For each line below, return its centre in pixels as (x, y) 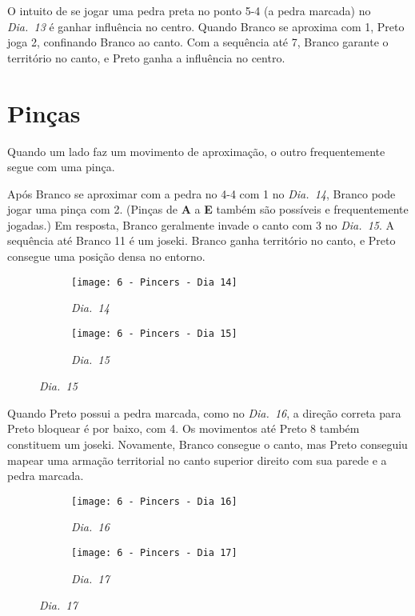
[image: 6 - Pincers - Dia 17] (154, 552)
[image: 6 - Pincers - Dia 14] (154, 282)
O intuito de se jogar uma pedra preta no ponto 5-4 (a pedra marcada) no (189, 10)
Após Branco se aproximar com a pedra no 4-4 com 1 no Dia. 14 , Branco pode (202, 193)
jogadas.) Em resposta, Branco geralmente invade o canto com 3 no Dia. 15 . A (201, 224)
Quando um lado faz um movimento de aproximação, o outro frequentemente (196, 151)
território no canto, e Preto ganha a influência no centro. (146, 57)
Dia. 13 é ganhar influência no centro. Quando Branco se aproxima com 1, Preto (206, 26)
